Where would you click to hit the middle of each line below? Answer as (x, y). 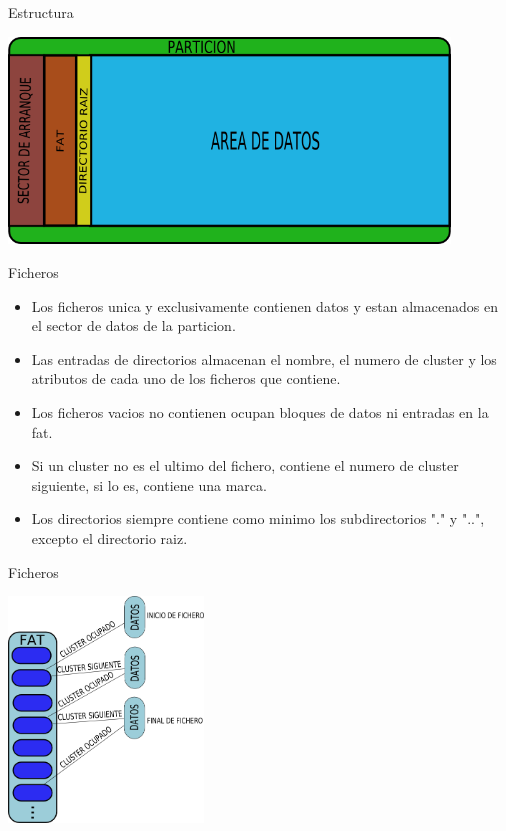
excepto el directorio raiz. (109, 537)
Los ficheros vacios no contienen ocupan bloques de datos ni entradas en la (260, 412)
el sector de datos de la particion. (133, 325)
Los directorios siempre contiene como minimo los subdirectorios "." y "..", (258, 518)
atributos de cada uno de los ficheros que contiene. (186, 378)
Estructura (41, 12)
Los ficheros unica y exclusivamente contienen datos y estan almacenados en (264, 305)
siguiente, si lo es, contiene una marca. (149, 484)
